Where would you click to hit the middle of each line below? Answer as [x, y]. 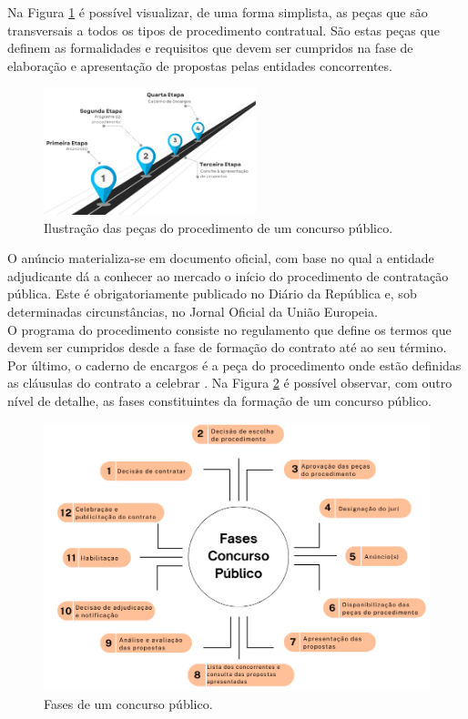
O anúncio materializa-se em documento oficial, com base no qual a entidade [221, 258]
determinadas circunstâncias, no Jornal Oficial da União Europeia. [193, 312]
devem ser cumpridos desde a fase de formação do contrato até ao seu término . [227, 347]
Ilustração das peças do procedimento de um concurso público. [219, 227]
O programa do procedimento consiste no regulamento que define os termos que [229, 329]
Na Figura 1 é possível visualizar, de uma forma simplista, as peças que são [218, 12]
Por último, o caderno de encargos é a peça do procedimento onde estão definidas [234, 365]
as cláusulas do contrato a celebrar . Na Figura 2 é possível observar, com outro [230, 383]
